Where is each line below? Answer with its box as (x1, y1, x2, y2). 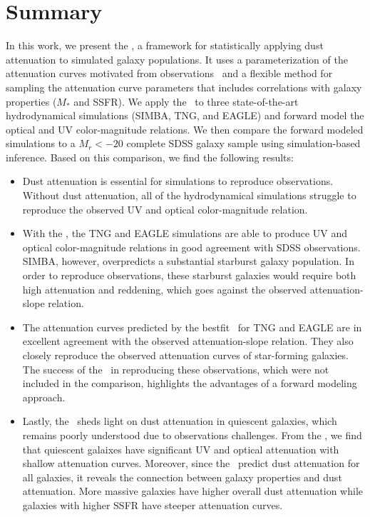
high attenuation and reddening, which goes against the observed (22, 281, 307, 296)
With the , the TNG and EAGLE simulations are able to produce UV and (22, 226, 348, 241)
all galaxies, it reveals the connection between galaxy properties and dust (22, 469, 342, 484)
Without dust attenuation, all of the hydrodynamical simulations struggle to (22, 188, 356, 203)
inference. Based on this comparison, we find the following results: (6, 149, 294, 164)
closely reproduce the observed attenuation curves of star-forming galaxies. (22, 348, 349, 362)
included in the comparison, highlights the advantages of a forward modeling (22, 376, 357, 391)
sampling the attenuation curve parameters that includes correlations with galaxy (6, 79, 362, 94)
